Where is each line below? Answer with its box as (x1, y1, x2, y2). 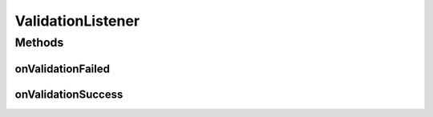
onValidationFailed (14, 62, 110, 75)
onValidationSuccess (14, 87, 123, 101)
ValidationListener (14, 12, 140, 30)
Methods (14, 35, 64, 50)
